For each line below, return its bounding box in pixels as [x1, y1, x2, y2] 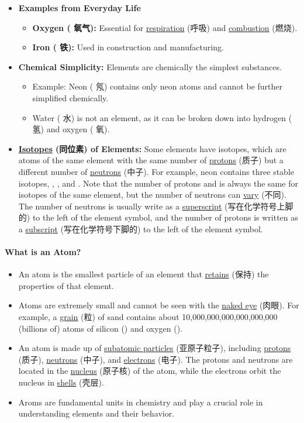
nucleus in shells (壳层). [18, 376, 104, 388]
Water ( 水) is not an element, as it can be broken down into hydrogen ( [32, 111, 292, 123]
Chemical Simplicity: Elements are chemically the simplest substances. [18, 60, 282, 73]
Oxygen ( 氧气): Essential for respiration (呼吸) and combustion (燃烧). [32, 21, 298, 33]
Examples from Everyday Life [18, 2, 141, 13]
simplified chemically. [32, 91, 109, 104]
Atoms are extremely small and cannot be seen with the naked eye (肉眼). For [18, 299, 299, 311]
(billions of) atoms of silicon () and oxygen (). [18, 322, 183, 334]
